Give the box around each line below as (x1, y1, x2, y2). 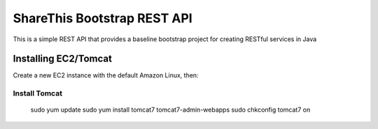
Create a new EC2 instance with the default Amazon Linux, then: (13, 71, 199, 79)
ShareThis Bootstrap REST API (13, 10, 192, 26)
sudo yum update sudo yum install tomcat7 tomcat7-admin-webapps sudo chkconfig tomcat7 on (30, 105, 311, 114)
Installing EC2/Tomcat (13, 53, 112, 65)
